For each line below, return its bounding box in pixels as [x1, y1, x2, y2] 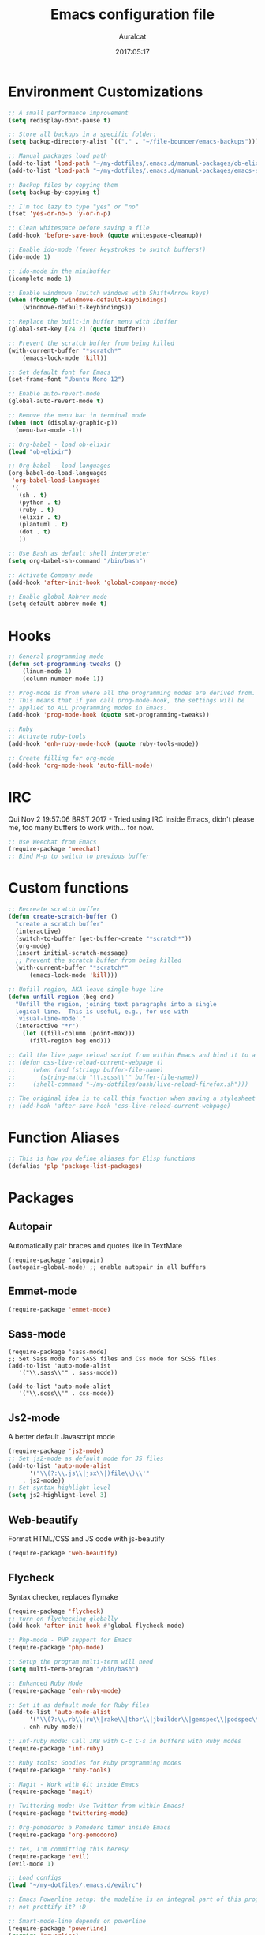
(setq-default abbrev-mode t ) [8, 600, 108, 608]
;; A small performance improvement [8, 109, 129, 117]
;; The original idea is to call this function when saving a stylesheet [8, 1095, 256, 1102]
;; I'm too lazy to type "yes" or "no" [8, 203, 140, 211]
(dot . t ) [18, 528, 51, 536]
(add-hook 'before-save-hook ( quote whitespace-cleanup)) [8, 231, 203, 240]
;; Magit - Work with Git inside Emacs [8, 1780, 140, 1788]
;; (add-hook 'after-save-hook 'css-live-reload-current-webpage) [8, 1102, 231, 1110]
